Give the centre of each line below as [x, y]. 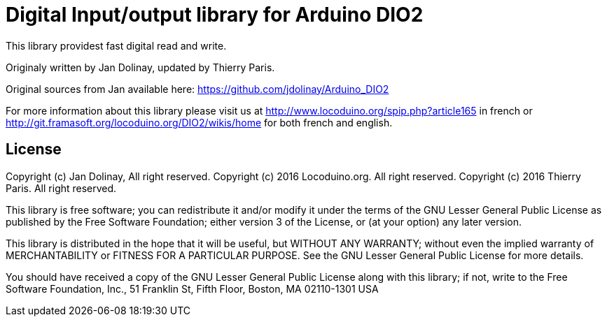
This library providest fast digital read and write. [116, 45]
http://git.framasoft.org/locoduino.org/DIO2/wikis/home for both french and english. [199, 122]
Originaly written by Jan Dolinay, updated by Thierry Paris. [140, 67]
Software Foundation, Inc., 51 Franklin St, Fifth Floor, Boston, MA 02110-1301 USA [192, 288]
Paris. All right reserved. [61, 188]
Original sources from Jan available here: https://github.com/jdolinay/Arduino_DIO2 [197, 89]
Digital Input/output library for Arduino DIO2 [215, 15]
